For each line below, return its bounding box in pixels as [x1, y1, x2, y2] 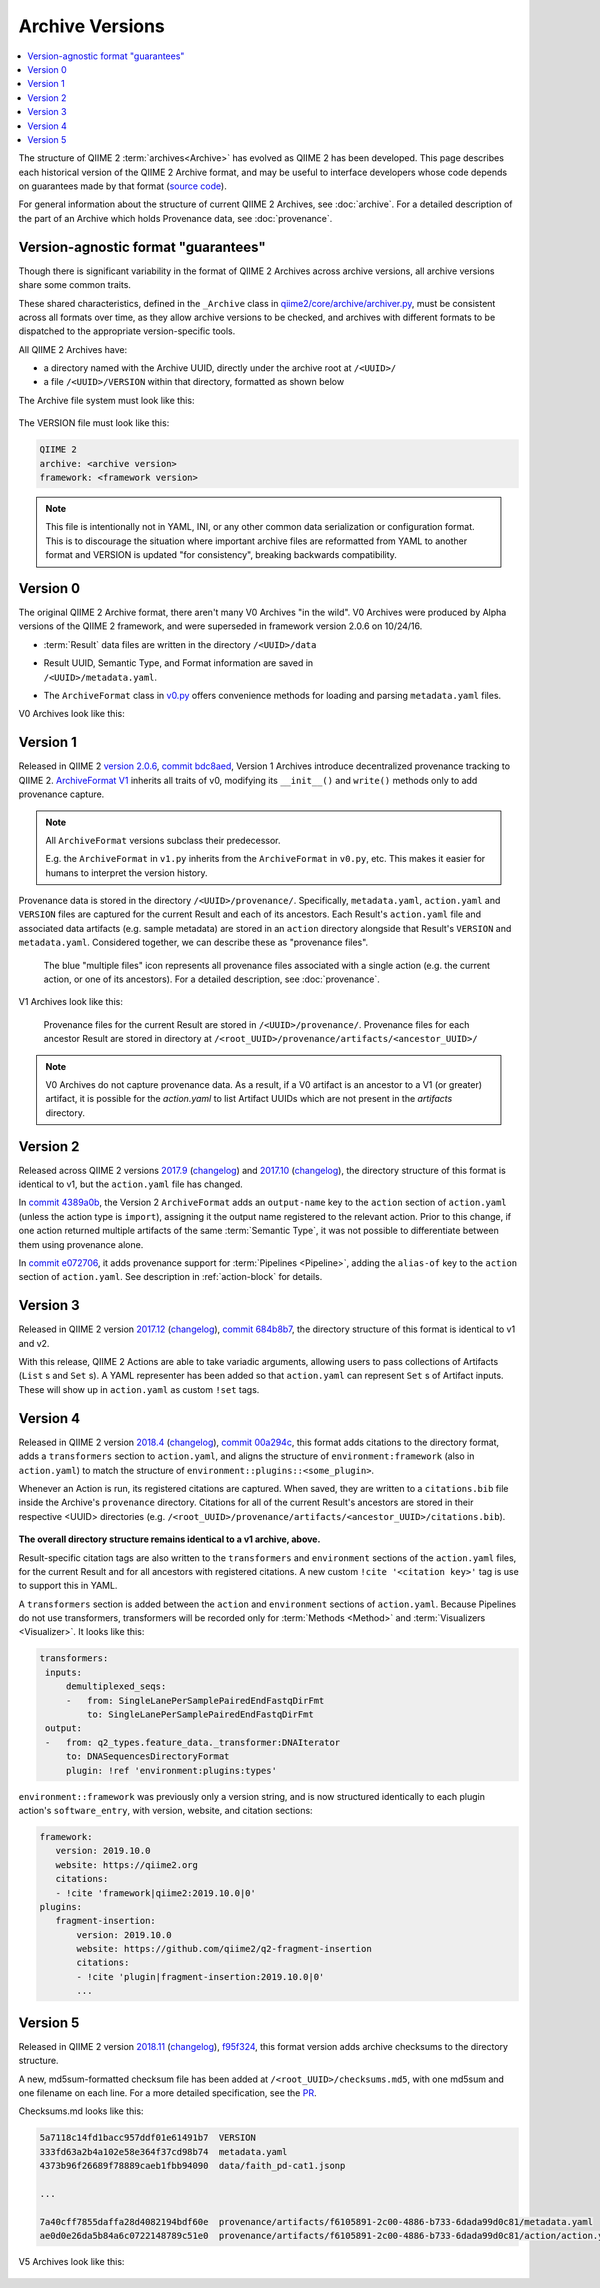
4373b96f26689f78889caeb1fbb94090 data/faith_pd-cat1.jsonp [39, 2160, 346, 2172]
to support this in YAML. [18, 1580, 118, 1592]
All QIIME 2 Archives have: [18, 343, 128, 355]
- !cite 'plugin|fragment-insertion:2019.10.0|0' [76, 1971, 325, 1982]
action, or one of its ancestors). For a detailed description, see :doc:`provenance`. [43, 973, 380, 985]
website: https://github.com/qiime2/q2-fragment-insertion [76, 1943, 372, 1955]
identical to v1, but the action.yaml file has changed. [18, 1178, 244, 1190]
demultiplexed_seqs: [65, 1681, 167, 1692]
